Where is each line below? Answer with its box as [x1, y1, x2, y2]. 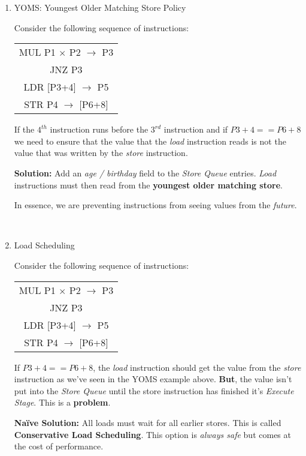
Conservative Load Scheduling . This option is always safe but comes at [14, 428, 291, 440]
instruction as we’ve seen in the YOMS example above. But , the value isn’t [14, 373, 292, 385]
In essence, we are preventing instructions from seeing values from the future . [14, 199, 297, 211]
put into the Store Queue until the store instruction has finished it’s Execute [14, 384, 294, 397]
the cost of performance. [14, 440, 104, 452]
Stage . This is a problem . [14, 396, 111, 409]
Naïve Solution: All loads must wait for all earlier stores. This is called [14, 416, 281, 428]
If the [14, 123, 35, 136]
